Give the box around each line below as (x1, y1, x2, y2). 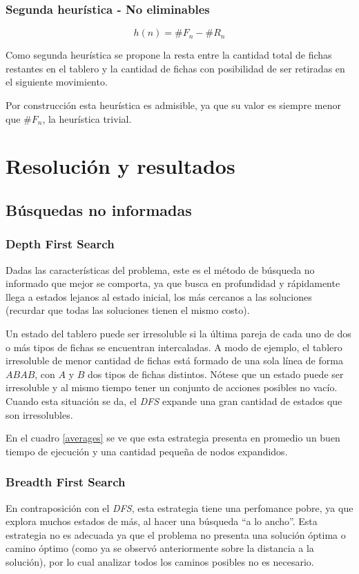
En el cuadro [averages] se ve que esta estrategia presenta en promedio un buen (6, 430, 340, 445)
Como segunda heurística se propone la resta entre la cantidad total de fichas (6, 48, 332, 62)
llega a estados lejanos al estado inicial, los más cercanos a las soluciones (6, 289, 312, 304)
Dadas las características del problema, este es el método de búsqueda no (6, 262, 315, 277)
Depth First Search (6, 235, 115, 253)
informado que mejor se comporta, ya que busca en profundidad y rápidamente (6, 276, 340, 290)
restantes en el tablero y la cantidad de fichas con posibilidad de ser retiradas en (6, 61, 345, 75)
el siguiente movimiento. (6, 75, 108, 89)
